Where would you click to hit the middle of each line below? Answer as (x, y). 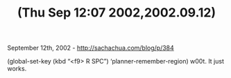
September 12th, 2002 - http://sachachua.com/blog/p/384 (91, 48)
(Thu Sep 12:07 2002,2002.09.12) (117, 13)
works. (17, 69)
